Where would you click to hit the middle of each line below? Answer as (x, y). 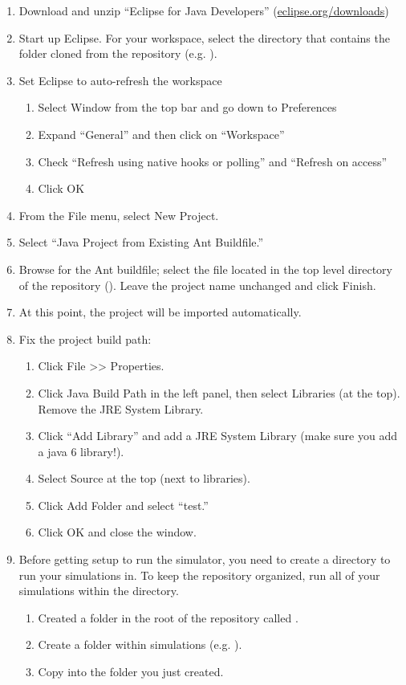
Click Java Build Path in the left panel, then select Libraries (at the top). (219, 392)
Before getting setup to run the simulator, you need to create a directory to (205, 559)
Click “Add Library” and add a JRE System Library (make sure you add (217, 436)
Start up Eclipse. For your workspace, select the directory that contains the (204, 37)
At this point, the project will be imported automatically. (160, 312)
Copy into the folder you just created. (131, 672)
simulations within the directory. (99, 591)
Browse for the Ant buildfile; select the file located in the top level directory (206, 269)
